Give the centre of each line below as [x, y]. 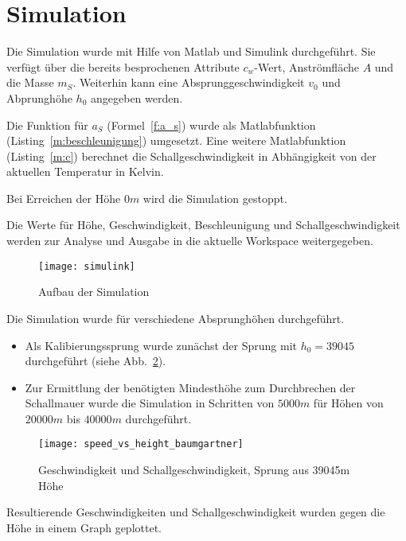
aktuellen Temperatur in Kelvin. [85, 171]
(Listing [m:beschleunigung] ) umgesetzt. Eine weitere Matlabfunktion [176, 140]
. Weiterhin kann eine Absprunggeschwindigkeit [189, 82]
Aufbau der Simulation [94, 292]
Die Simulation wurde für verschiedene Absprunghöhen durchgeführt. [176, 318]
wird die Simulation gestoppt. [215, 198]
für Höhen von [348, 403]
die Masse [30, 82]
